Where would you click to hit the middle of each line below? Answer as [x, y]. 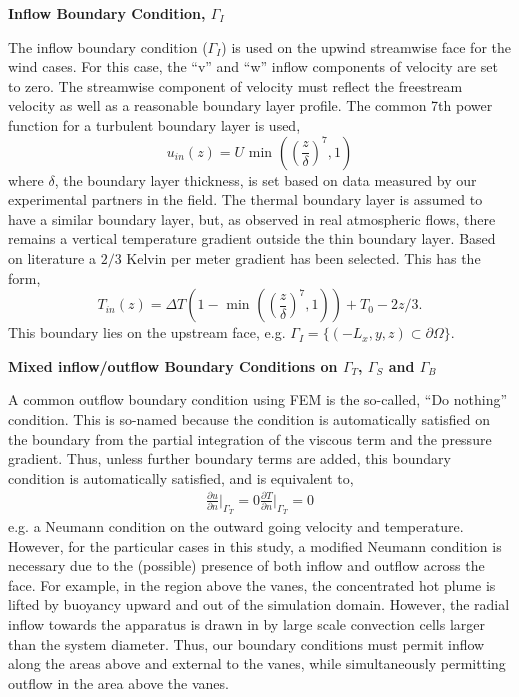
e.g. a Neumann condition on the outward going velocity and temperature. [236, 526]
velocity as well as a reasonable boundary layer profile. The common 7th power [250, 105]
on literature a [52, 257]
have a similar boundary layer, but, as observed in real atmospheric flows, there [252, 218]
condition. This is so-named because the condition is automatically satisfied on [249, 418]
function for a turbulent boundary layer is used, [154, 124]
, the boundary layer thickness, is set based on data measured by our [265, 179]
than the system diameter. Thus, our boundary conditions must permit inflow [246, 643]
